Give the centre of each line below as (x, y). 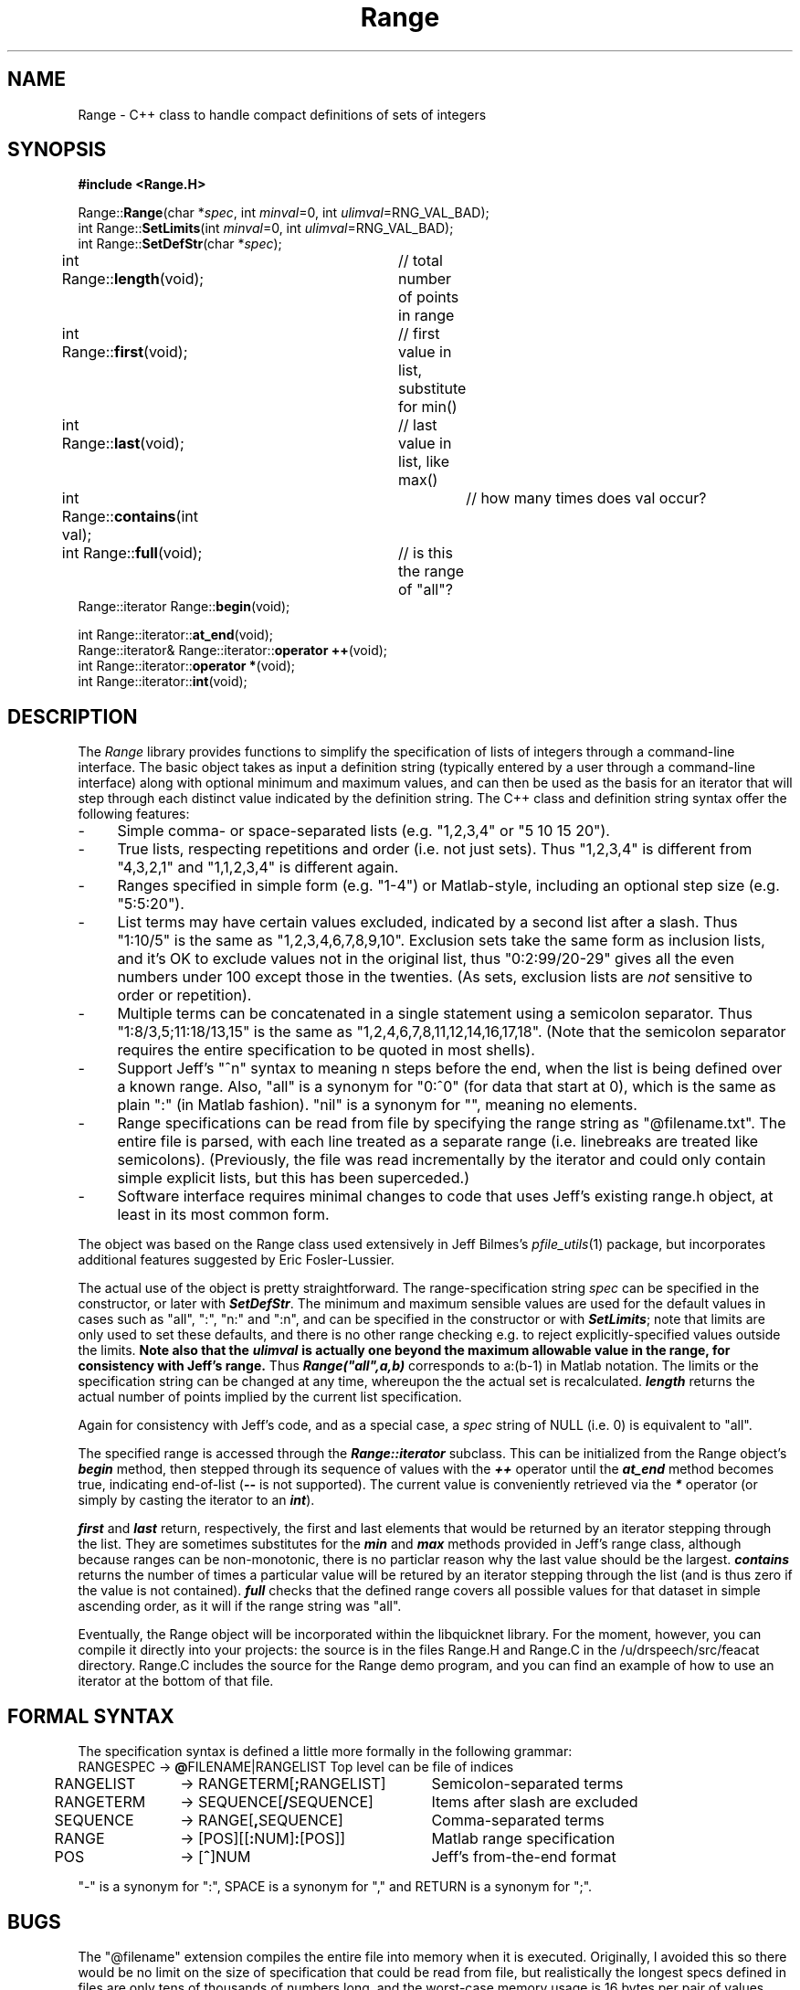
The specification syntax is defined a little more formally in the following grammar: (325, 1752)
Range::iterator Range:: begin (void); (184, 607)
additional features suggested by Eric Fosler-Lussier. (236, 1260)
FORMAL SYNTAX (91, 1716)
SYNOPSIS (57, 150)
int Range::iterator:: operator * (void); (186, 666)
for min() (428, 407)
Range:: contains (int (130, 517)
